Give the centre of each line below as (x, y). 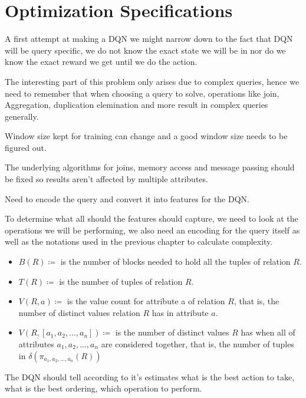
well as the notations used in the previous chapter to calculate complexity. (139, 241)
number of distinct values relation (79, 312)
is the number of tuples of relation (121, 281)
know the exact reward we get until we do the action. (101, 62)
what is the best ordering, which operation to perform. (103, 388)
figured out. (26, 147)
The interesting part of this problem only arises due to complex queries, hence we (152, 81)
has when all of (268, 332)
